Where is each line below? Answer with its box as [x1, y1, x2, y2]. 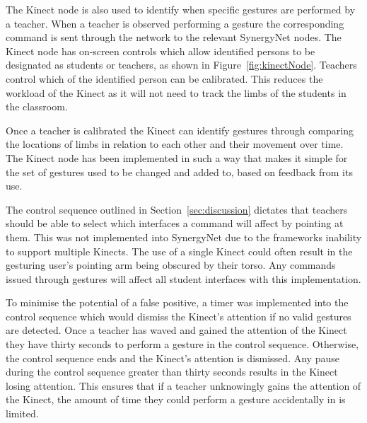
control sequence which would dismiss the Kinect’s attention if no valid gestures [6, 308, 351, 323]
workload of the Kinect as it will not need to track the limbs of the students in [6, 85, 346, 100]
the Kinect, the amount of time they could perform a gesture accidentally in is [6, 392, 346, 407]
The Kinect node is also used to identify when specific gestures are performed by [6, 2, 356, 16]
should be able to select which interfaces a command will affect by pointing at [6, 216, 344, 231]
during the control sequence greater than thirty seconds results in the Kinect [6, 364, 338, 379]
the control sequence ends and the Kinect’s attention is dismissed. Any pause [6, 350, 339, 365]
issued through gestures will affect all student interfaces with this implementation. [6, 271, 361, 286]
